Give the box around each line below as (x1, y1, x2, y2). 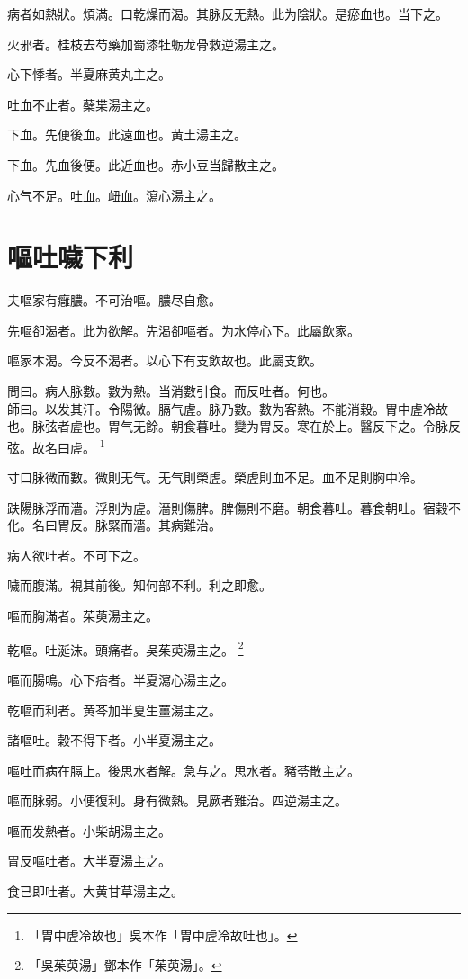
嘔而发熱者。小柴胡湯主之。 (7, 821, 171, 840)
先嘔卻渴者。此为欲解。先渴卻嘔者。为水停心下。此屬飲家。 (7, 320, 360, 339)
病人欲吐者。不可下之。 (7, 545, 146, 564)
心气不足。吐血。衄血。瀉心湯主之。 (7, 185, 221, 204)
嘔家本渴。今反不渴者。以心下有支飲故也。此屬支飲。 (7, 351, 322, 370)
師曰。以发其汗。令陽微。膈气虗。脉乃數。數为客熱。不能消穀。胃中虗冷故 (7, 399, 448, 418)
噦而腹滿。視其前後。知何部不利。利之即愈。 (7, 576, 272, 595)
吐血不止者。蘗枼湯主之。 (7, 94, 158, 113)
